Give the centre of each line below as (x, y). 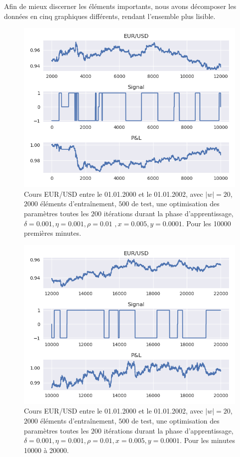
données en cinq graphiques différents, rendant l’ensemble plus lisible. (110, 16)
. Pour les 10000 (206, 223)
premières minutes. (53, 233)
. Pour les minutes (207, 440)
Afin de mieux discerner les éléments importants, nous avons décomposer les (120, 6)
